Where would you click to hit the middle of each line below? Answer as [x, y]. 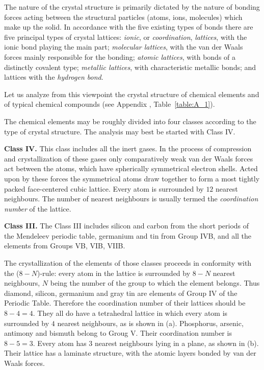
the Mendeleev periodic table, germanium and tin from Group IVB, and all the [128, 235]
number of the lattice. [38, 208]
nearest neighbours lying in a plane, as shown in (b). [177, 343]
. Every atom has [60, 343]
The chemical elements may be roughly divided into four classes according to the [130, 121]
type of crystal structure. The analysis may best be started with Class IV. [120, 131]
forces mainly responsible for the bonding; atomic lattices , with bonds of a [120, 56]
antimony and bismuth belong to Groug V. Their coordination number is [118, 333]
